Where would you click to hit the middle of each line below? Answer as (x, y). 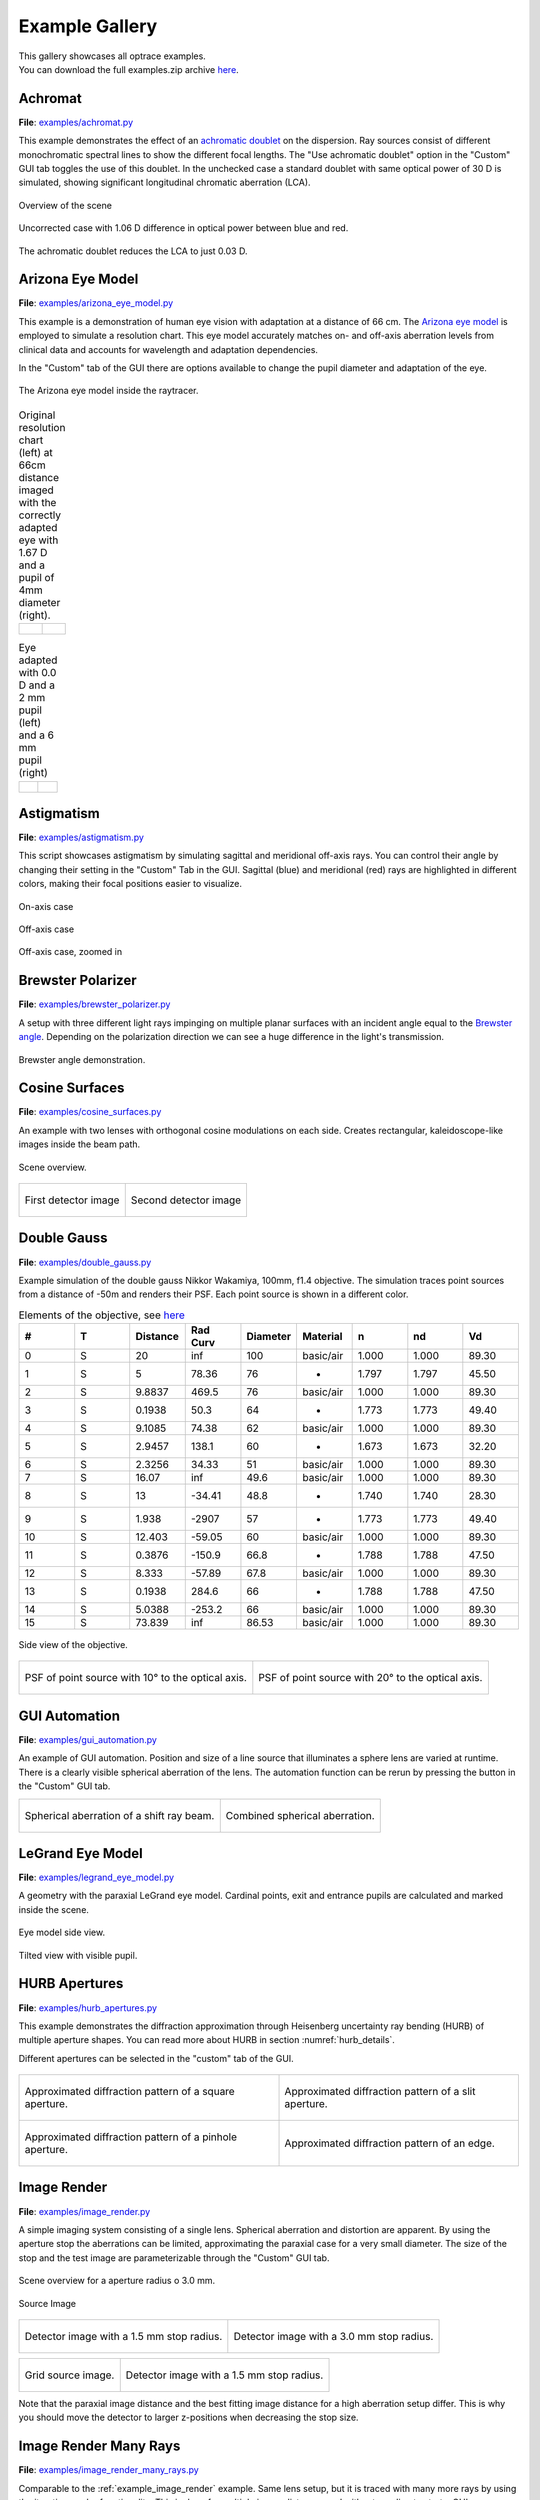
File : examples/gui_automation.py (87, 1739)
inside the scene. (54, 1909)
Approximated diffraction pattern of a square (129, 2092)
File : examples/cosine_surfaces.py (90, 1112)
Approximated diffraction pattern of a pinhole (131, 2137)
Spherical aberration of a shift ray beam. (119, 1815)
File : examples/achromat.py (76, 122)
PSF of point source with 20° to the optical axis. (370, 1678)
